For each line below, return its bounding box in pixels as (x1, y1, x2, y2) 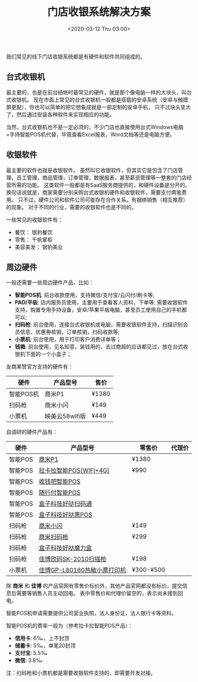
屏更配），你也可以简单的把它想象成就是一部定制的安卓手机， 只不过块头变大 (6, 103, 191, 110)
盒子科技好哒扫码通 (38, 500, 93, 508)
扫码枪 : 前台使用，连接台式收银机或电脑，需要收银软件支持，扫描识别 (14, 321, 183, 328)
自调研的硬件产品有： (6, 429, 58, 436)
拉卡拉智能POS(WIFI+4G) (38, 466, 110, 475)
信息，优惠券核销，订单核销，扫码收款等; (19, 328, 120, 335)
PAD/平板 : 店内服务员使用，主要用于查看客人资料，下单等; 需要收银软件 (14, 299, 189, 306)
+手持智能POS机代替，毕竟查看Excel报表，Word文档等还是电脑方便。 (6, 130, 176, 138)
